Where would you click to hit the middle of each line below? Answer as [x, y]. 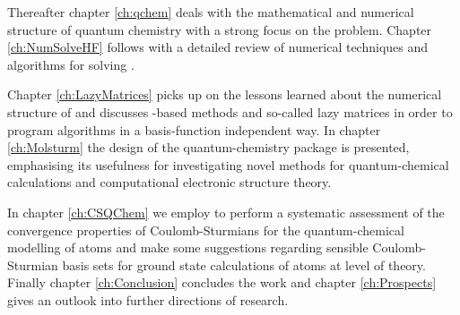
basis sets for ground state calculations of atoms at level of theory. [244, 264]
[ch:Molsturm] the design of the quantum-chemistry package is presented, [208, 147]
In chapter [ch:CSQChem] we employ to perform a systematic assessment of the [226, 212]
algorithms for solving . [71, 64]
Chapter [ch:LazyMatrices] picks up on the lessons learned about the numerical [225, 94]
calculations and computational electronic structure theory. [169, 182]
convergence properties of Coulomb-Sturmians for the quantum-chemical [206, 230]
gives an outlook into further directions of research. [148, 299]
